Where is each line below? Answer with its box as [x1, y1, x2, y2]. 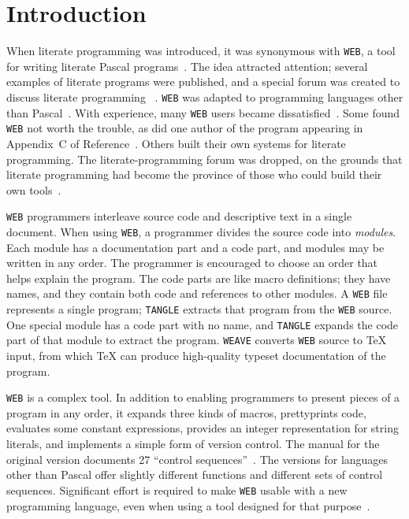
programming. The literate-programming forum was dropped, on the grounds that [6, 150, 403, 167]
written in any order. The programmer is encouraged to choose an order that [6, 254, 378, 271]
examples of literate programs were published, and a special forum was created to [6, 73, 400, 90]
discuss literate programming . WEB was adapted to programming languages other [6, 88, 403, 105]
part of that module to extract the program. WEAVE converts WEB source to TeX [6, 332, 387, 348]
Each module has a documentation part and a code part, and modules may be [6, 239, 385, 255]
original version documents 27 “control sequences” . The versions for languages [6, 450, 389, 467]
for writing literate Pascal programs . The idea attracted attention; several [6, 57, 368, 74]
